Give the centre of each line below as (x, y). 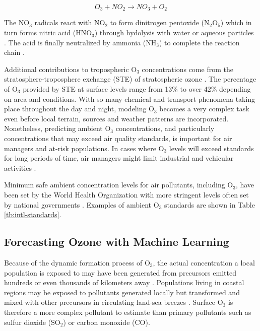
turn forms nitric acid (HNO (48, 32)
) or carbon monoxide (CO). (107, 322)
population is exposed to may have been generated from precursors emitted (120, 272)
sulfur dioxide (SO (32, 322)
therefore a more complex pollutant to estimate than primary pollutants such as (128, 312)
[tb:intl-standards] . (33, 214)
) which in (236, 22)
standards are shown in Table (209, 204)
